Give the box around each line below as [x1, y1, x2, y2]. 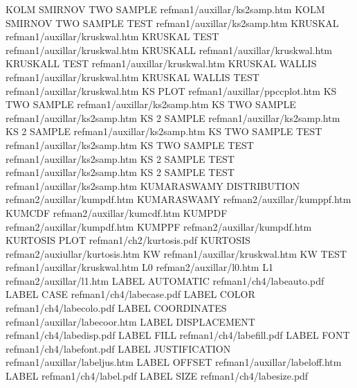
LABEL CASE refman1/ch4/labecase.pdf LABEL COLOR [6, 287, 255, 301]
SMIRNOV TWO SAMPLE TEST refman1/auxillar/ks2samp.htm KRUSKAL [6, 15, 339, 30]
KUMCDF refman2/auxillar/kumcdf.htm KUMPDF [6, 205, 228, 220]
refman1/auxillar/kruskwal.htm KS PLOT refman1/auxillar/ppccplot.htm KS [6, 83, 337, 98]
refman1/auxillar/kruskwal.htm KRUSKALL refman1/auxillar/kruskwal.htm [6, 42, 332, 57]
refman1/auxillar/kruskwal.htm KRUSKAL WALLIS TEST [6, 69, 259, 84]
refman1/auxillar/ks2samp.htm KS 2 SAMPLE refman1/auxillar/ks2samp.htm [6, 110, 340, 125]
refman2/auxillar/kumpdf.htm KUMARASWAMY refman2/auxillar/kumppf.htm [6, 192, 351, 206]
